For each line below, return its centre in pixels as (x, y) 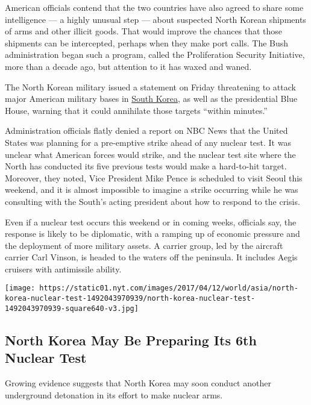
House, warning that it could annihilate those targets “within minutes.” (136, 110)
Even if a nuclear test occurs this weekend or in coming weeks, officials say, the (151, 221)
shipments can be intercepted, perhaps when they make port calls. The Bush (147, 42)
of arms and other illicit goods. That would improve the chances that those (144, 31)
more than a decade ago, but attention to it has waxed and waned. (128, 66)
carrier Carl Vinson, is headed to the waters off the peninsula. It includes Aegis (151, 257)
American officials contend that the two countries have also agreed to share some (154, 7)
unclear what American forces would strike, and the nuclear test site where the (150, 154)
